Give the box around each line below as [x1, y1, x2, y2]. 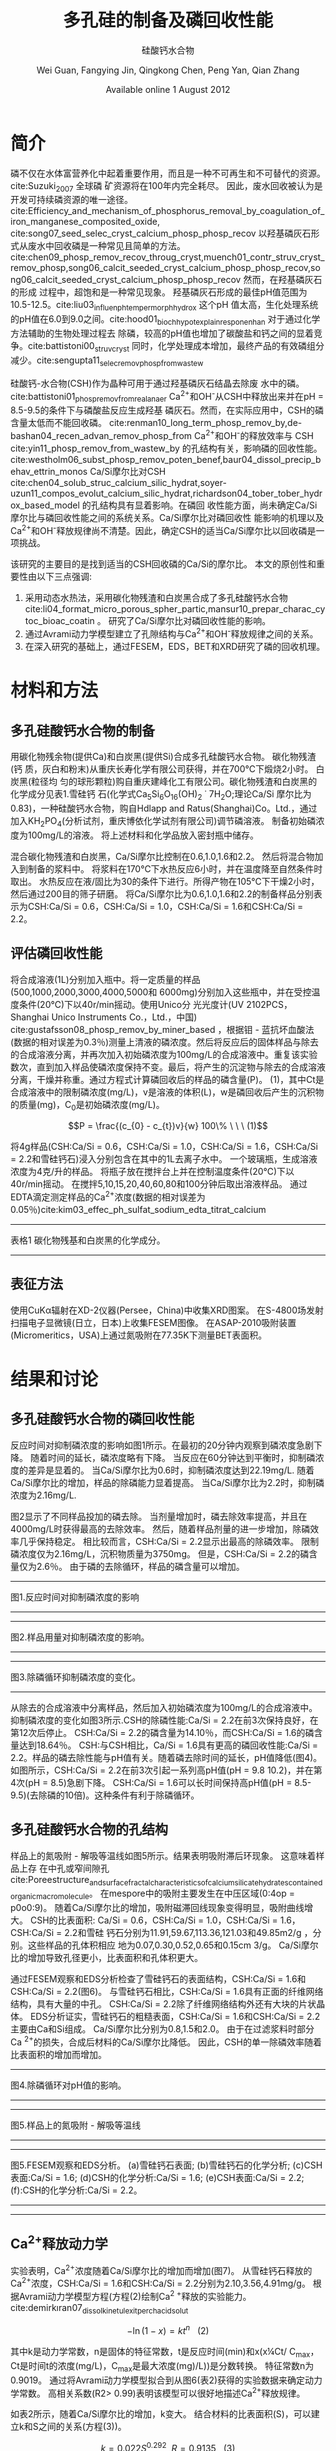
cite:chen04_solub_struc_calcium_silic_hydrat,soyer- [10, 476, 227, 488]
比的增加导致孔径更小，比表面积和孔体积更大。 [10, 1952, 203, 1964]
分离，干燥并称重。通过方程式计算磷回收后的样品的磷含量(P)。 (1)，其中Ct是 [10, 1073, 325, 1085]
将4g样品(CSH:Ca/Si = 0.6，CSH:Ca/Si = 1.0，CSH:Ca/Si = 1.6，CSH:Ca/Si [10, 1141, 318, 1153]
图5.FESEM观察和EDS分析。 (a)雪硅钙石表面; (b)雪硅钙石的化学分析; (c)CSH [10, 2159, 323, 2171]
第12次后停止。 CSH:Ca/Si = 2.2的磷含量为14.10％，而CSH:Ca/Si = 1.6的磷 [10, 1726, 315, 1738]
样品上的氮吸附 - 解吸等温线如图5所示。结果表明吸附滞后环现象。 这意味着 [10, 1849, 317, 1861]
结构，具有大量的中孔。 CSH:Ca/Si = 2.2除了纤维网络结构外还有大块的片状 [10, 1998, 317, 2010]
